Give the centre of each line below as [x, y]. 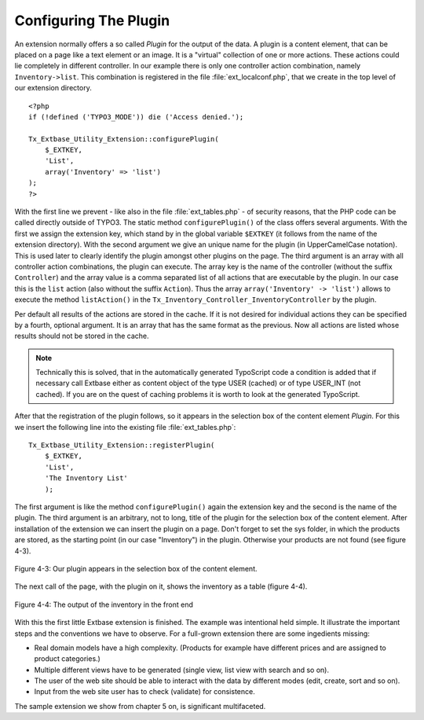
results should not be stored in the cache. [82, 336]
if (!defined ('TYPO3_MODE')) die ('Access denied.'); [136, 117]
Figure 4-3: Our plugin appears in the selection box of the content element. [136, 568]
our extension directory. [53, 88]
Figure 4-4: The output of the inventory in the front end [104, 604]
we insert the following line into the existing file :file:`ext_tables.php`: [125, 427]
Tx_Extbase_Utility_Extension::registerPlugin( [122, 445]
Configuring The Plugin [92, 20]
